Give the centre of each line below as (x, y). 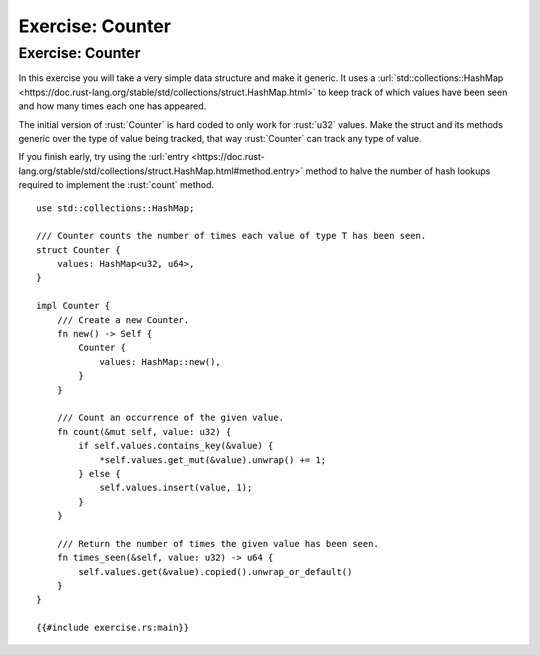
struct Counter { (78, 249)
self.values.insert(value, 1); (176, 488)
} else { (99, 473)
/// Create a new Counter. (123, 319)
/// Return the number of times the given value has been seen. (217, 543)
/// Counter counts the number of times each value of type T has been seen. (231, 236)
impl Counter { (73, 306)
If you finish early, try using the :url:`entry (104, 157)
